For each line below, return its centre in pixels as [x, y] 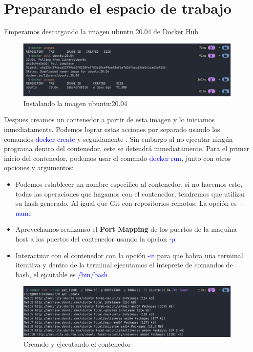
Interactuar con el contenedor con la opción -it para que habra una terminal [129, 255]
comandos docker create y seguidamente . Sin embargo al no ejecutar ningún [118, 139]
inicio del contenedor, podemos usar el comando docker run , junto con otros [117, 158]
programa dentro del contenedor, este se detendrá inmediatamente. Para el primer [127, 148]
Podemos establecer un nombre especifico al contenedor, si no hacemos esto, [129, 184]
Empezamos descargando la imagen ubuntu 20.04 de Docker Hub [101, 32]
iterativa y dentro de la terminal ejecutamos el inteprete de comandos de [124, 265]
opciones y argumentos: [39, 167]
